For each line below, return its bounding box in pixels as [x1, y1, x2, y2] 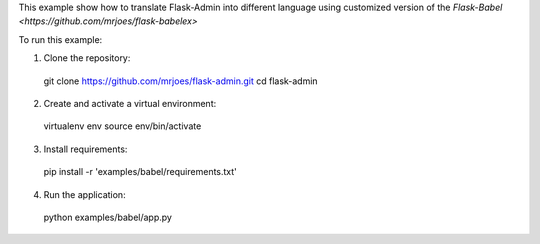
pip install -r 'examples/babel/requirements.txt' [43, 166, 237, 178]
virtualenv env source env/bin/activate [43, 120, 202, 132]
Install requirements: [43, 143, 128, 155]
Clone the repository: [43, 52, 131, 64]
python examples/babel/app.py [43, 211, 172, 223]
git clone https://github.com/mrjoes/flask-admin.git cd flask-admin [43, 75, 319, 87]
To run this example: [18, 33, 103, 45]
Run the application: [43, 188, 126, 200]
